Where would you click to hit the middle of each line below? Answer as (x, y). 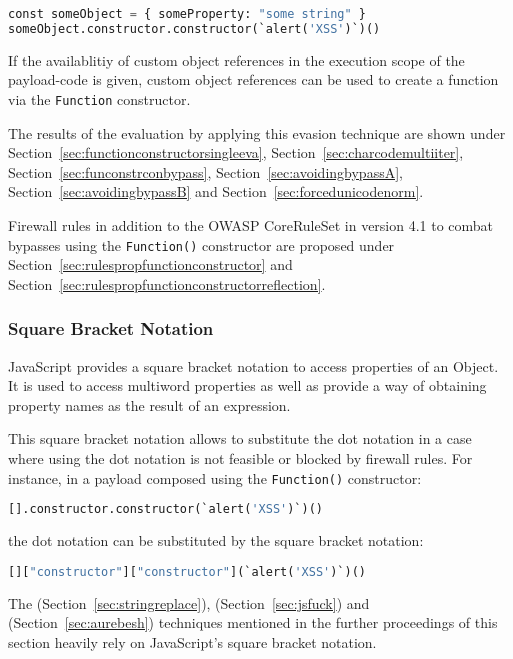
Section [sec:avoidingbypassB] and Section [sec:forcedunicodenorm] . (216, 191)
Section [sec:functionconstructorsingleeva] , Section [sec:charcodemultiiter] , (236, 152)
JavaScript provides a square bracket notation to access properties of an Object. (253, 365)
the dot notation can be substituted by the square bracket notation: (216, 540)
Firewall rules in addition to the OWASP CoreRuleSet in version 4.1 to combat (251, 224)
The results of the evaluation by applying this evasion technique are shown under (257, 132)
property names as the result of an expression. (149, 404)
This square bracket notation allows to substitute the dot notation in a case (240, 438)
